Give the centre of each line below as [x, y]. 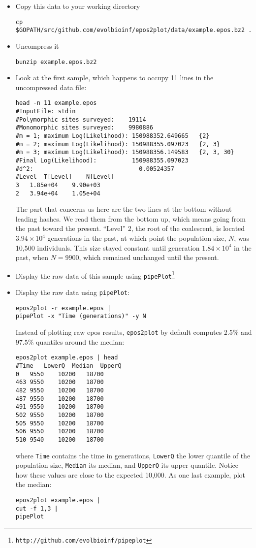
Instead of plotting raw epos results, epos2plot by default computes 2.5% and [134, 332]
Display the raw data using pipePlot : [72, 292]
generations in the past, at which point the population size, [137, 238]
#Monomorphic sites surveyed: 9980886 [84, 128]
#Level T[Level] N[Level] [65, 177]
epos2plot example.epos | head [67, 358]
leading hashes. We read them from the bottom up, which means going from [130, 218]
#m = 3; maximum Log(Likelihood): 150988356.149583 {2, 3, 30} [125, 152]
